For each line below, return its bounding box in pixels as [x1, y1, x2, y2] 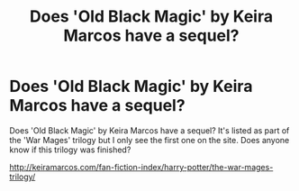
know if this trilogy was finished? [9, 144, 131, 155]
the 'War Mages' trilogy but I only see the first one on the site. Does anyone [9, 134, 290, 145]
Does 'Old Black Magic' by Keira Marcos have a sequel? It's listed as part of [9, 124, 290, 136]
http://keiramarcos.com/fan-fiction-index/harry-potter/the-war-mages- [9, 161, 274, 172]
